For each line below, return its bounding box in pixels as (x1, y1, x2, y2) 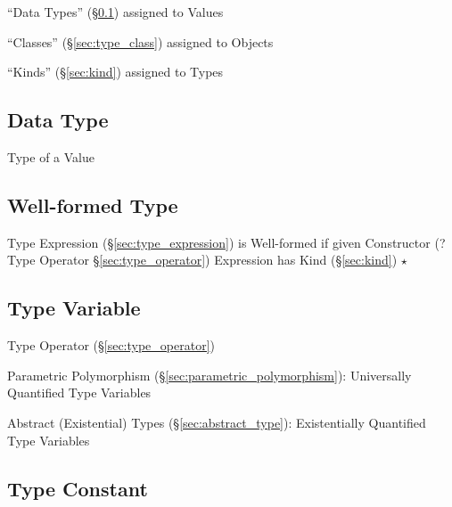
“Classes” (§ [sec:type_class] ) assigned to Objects (7, 32, 274, 51)
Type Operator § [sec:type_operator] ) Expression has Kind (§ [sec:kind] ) (7, 250, 398, 269)
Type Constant (7, 474, 148, 502)
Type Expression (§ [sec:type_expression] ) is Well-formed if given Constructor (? (7, 233, 446, 251)
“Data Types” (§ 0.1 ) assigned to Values (7, 3, 224, 20)
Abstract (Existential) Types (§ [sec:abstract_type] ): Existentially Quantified (7, 413, 426, 431)
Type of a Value (7, 147, 95, 166)
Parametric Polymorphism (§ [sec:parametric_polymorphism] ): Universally (7, 365, 412, 384)
